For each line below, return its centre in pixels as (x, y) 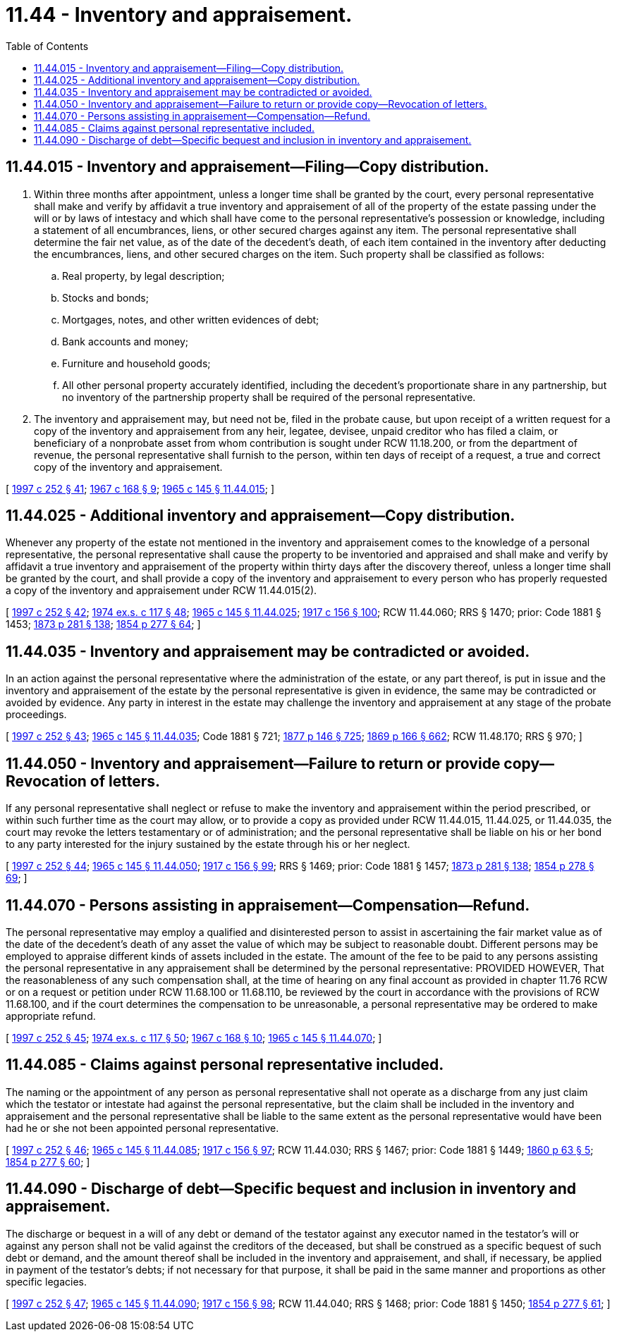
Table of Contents (47, 46)
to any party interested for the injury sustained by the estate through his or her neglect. (208, 844)
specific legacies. (46, 1281)
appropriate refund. (51, 1016)
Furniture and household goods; (136, 363)
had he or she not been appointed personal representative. (142, 1128)
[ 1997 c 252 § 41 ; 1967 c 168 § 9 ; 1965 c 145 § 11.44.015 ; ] (140, 488)
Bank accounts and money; (126, 341)
